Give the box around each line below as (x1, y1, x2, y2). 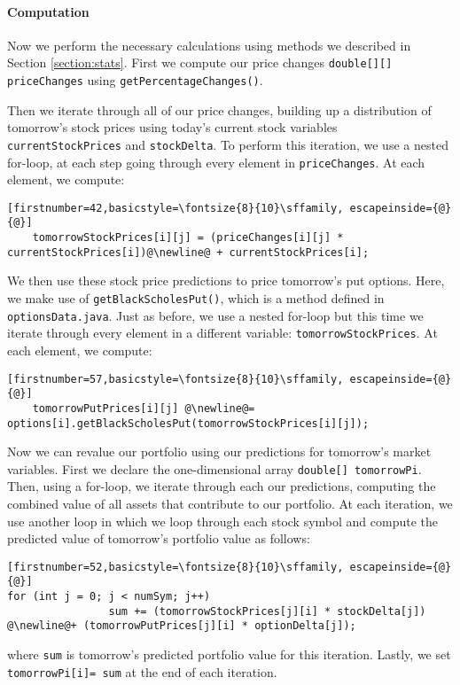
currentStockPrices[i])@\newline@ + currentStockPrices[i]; (7, 245, 370, 259)
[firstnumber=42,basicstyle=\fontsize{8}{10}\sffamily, (7, 201, 344, 214)
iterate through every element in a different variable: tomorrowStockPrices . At (7, 323, 438, 342)
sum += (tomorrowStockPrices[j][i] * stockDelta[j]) (108, 604, 426, 618)
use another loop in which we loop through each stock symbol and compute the (7, 511, 439, 530)
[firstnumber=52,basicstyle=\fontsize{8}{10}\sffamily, (7, 560, 344, 573)
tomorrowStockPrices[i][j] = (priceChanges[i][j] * (32, 231, 344, 245)
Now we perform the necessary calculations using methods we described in (7, 35, 411, 54)
